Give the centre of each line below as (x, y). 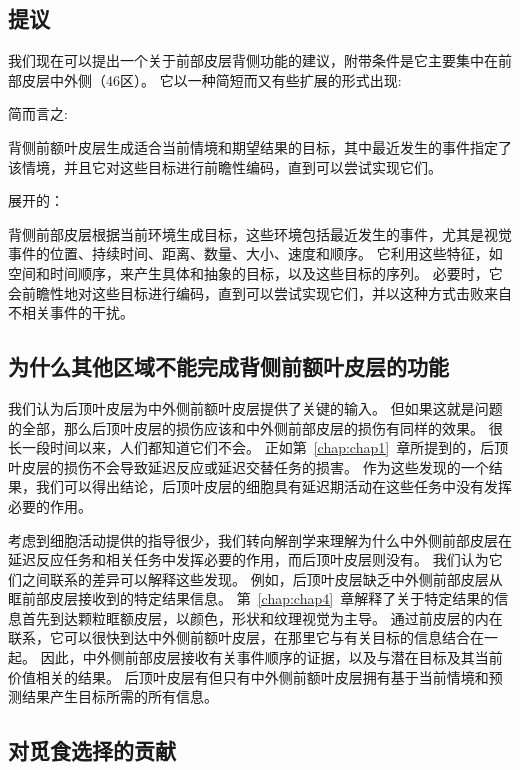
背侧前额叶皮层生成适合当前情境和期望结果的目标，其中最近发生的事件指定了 (260, 146)
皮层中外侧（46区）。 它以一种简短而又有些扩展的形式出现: (211, 79)
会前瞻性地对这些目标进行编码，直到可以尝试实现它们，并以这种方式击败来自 (260, 292)
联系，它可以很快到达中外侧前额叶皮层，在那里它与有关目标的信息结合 (239, 637)
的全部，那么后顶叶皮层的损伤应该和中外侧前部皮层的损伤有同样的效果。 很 (255, 427)
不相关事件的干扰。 (71, 312)
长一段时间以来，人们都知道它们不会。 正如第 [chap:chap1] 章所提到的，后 (251, 447)
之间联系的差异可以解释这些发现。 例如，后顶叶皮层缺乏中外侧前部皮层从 (262, 578)
